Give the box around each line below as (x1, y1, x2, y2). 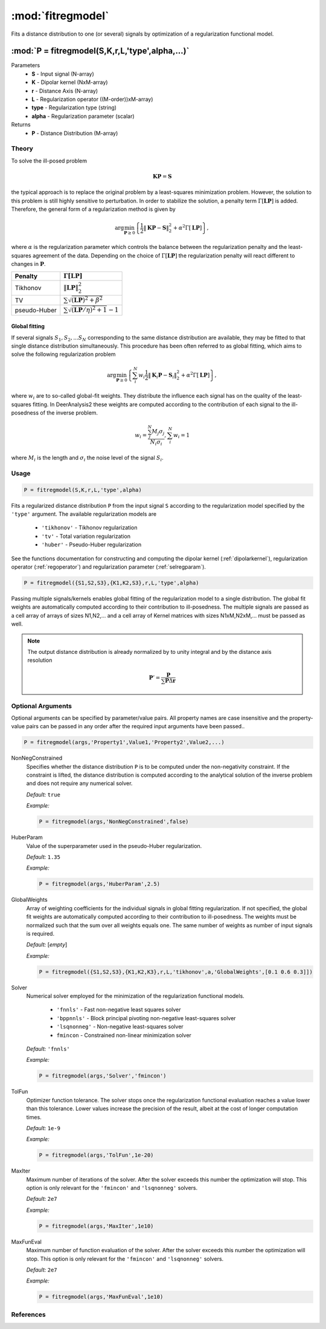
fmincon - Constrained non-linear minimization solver (56, 1031, 191, 1039)
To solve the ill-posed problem (11, 157, 88, 164)
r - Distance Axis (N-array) (31, 87, 98, 94)
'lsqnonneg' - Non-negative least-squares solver (56, 1023, 184, 1030)
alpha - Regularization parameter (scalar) (31, 112, 135, 120)
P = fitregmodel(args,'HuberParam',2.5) (39, 881, 160, 888)
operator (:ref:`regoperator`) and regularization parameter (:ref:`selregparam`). (11, 563, 206, 571)
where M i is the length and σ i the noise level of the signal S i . (11, 454, 164, 462)
